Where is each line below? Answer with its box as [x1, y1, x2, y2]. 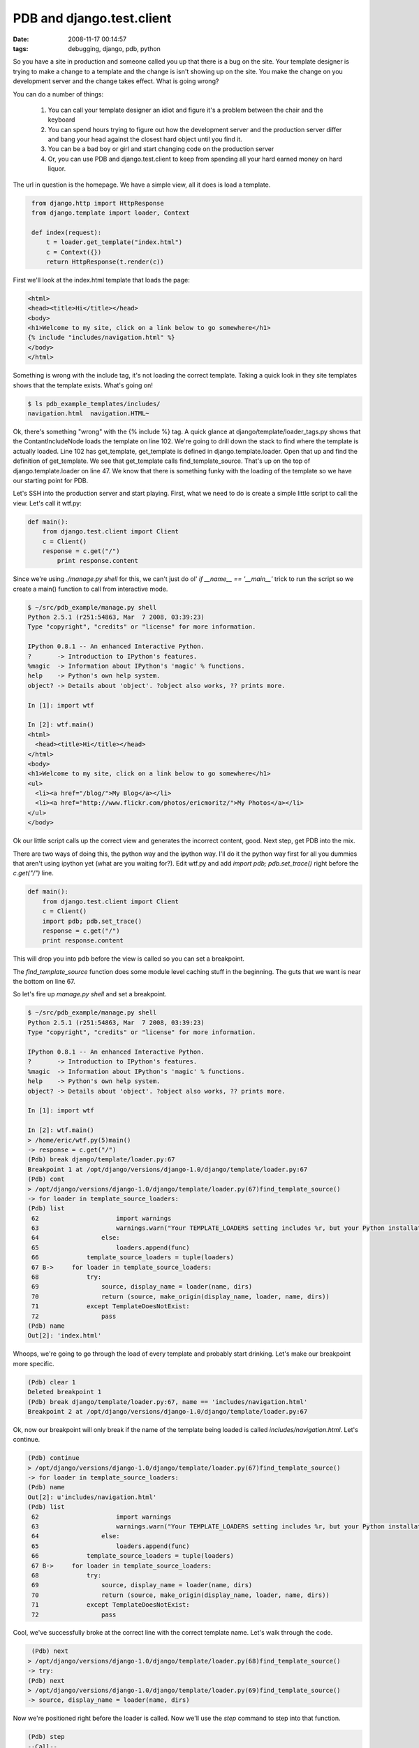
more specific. [13, 1359, 54, 1368]
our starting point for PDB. [13, 476, 89, 485]
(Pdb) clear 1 [27, 1378, 76, 1386]
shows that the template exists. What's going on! [13, 381, 153, 389]
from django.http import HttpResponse [31, 199, 164, 207]
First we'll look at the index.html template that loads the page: [13, 275, 190, 284]
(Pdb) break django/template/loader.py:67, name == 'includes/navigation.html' [27, 1398, 308, 1405]
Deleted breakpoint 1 [27, 1388, 102, 1396]
